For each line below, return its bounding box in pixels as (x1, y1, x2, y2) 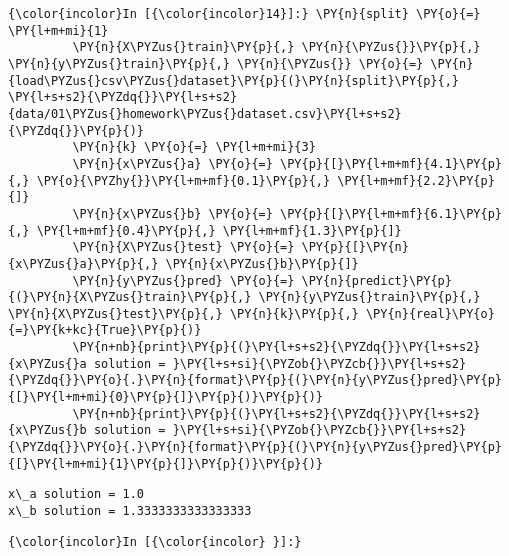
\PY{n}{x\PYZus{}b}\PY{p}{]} (165, 256, 359, 271)
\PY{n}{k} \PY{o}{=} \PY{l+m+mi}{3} (72, 140, 316, 155)
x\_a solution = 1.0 (8, 487, 145, 502)
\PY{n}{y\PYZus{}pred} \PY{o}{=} (72, 273, 295, 288)
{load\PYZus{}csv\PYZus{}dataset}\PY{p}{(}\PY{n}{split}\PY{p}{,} (8, 73, 460, 88)
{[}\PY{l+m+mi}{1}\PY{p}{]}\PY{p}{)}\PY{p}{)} (8, 456, 323, 471)
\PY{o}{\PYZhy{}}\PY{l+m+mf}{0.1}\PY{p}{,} (36, 173, 331, 188)
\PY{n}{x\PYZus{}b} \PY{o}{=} (72, 206, 273, 221)
